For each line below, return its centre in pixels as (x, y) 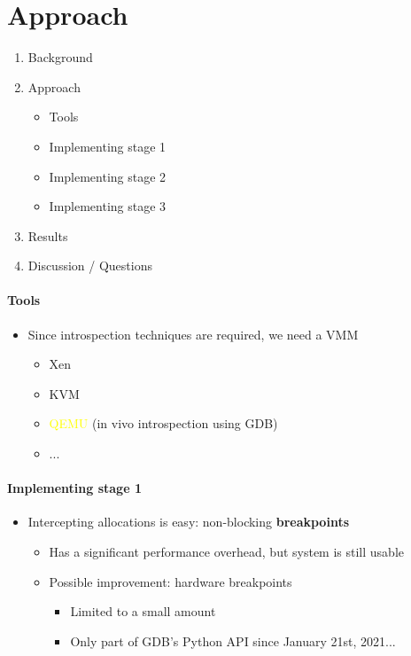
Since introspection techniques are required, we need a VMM (193, 334)
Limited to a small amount (143, 611)
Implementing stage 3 (108, 206)
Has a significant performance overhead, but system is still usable (227, 552)
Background (60, 57)
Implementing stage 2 (108, 176)
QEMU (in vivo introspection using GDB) (163, 423)
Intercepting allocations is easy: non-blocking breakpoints (188, 522)
